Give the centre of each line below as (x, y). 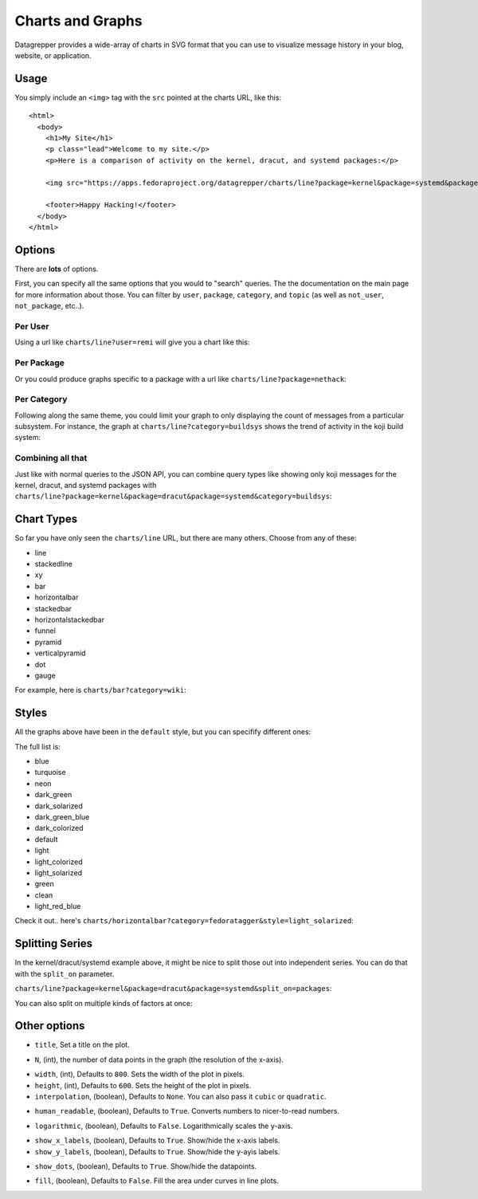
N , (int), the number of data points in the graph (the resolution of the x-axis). (159, 1059)
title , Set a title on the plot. (82, 1045)
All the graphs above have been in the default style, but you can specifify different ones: (163, 732)
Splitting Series (54, 943)
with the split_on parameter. (65, 973)
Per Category (41, 399)
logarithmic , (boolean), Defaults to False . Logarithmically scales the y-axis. (164, 1126)
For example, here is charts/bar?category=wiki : (100, 690)
